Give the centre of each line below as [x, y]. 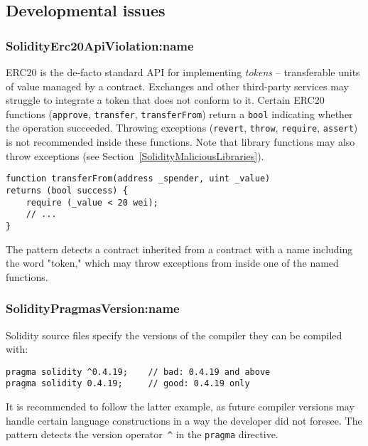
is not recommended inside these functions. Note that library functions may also [180, 142]
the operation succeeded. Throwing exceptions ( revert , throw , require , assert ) [182, 128]
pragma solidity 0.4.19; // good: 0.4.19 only [128, 384]
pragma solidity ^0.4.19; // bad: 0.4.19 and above [138, 372]
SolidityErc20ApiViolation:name [100, 45]
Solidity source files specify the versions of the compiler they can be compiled [174, 335]
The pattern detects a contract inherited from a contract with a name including [179, 249]
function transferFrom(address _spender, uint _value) [138, 179]
